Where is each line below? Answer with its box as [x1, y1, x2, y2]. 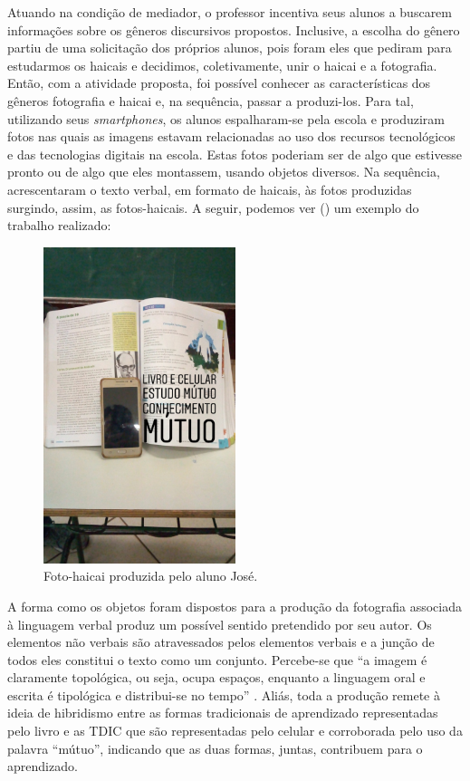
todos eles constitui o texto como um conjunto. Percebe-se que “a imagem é [7, 650, 427, 669]
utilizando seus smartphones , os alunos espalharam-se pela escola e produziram [7, 109, 446, 128]
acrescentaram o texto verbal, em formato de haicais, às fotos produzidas [7, 179, 412, 198]
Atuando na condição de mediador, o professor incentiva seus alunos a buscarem [7, 3, 452, 21]
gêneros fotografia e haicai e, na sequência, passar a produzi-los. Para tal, [7, 91, 414, 110]
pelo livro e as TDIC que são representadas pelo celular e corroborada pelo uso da [7, 721, 463, 740]
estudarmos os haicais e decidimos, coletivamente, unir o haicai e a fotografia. [7, 55, 437, 74]
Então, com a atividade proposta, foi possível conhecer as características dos [7, 73, 431, 92]
